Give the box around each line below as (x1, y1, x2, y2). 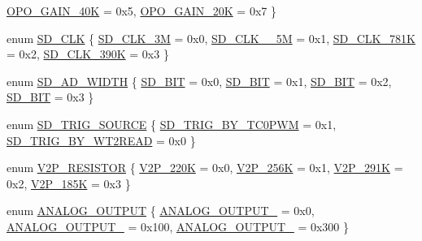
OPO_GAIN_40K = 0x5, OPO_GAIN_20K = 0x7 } (7, 2, 276, 19)
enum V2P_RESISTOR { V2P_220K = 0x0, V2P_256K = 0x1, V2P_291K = (7, 159, 403, 176)
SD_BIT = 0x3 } (7, 88, 94, 105)
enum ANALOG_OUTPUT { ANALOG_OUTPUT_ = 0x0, (7, 202, 315, 219)
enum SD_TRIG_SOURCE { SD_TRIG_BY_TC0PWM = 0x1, (7, 115, 337, 132)
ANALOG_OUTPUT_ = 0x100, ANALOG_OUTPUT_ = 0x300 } (7, 217, 350, 235)
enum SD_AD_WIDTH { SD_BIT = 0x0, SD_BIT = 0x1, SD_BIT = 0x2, (7, 72, 392, 89)
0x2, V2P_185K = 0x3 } (7, 174, 131, 192)
